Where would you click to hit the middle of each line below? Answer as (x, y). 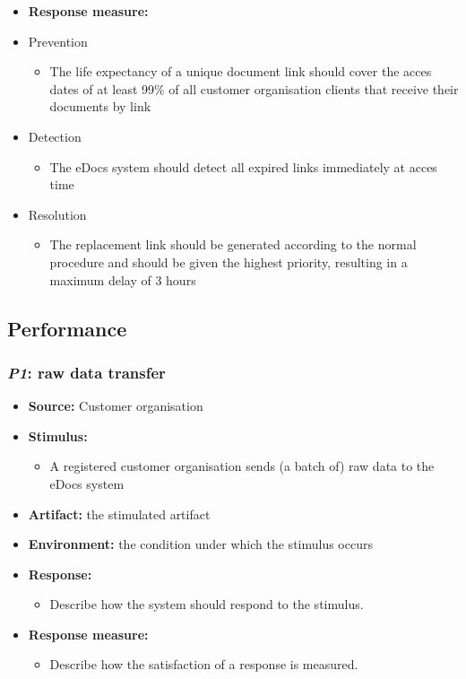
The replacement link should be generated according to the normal (233, 244)
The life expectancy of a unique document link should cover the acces (241, 71)
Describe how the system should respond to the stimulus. (207, 604)
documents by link (100, 106)
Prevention (58, 41)
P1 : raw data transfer (86, 372)
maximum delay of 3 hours (123, 279)
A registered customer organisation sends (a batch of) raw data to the (242, 466)
